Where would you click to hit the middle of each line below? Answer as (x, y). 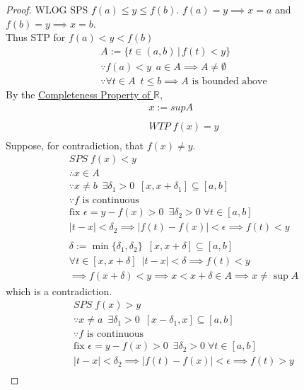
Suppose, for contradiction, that (75, 145)
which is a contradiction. (59, 291)
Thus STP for (36, 37)
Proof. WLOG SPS (47, 9)
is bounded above (229, 81)
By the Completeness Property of (78, 94)
